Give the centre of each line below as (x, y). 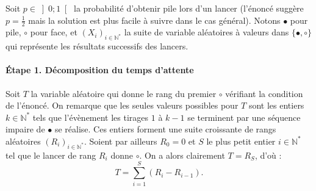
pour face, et (54, 32)
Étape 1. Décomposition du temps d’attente (100, 70)
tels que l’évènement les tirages (91, 117)
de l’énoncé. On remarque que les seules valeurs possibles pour (122, 105)
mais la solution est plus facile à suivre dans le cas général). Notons (154, 20)
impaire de (25, 129)
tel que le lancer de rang (51, 155)
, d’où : (268, 155)
